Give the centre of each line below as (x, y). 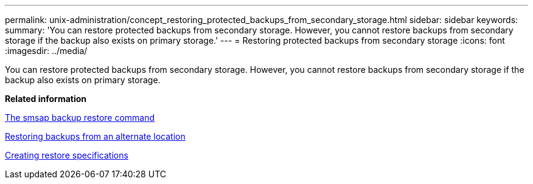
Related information (46, 99)
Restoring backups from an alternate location (95, 136)
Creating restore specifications (67, 155)
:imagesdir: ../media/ (46, 51)
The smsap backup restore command (80, 118)
